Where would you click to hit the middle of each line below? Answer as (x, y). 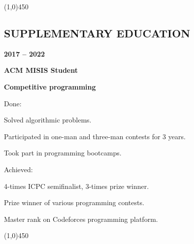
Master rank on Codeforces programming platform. (81, 219)
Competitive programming (50, 86)
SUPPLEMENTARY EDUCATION (97, 33)
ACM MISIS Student (41, 70)
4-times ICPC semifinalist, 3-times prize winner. (77, 186)
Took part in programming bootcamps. (63, 153)
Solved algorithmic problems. (48, 120)
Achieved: (18, 169)
